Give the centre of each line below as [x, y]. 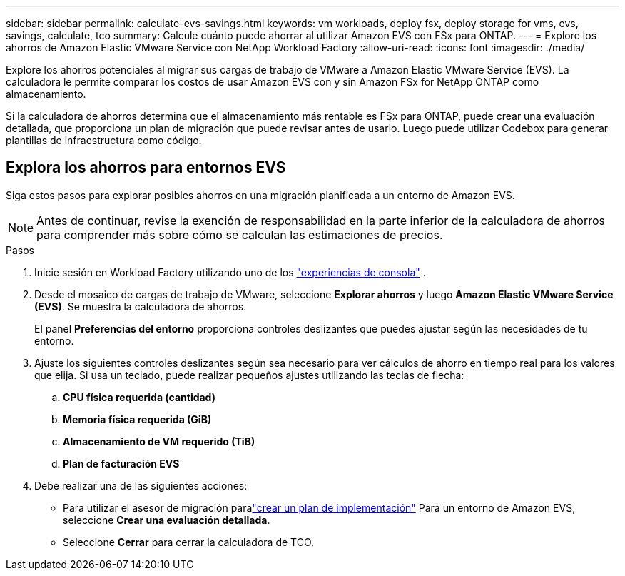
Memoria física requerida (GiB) [137, 419]
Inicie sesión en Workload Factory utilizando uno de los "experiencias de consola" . [230, 272]
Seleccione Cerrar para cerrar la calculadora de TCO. [189, 542]
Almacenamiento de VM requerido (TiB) [159, 441]
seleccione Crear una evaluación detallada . [167, 520]
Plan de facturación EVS [121, 463]
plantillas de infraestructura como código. [104, 140]
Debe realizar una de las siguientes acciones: [141, 485]
